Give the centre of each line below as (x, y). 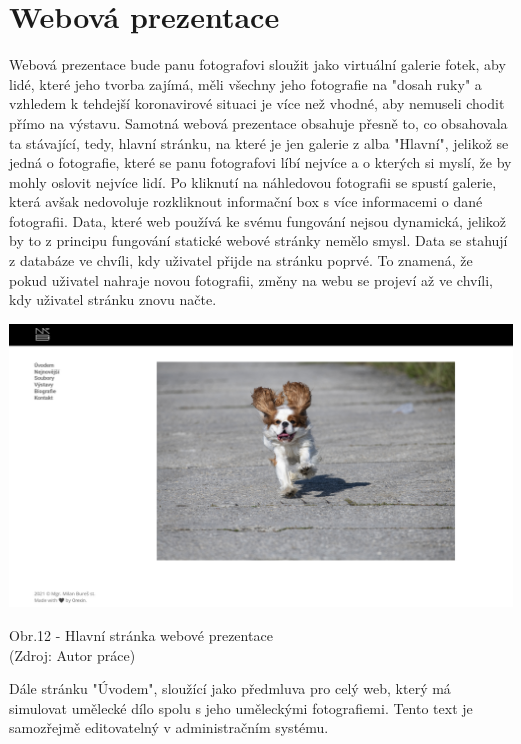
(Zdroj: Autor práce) (72, 654)
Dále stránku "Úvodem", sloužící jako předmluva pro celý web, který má (230, 688)
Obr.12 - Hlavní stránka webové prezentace (141, 634)
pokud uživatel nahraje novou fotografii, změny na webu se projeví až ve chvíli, (251, 279)
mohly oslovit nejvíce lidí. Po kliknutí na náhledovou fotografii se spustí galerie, (253, 181)
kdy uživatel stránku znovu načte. (113, 299)
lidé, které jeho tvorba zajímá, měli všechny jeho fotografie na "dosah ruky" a (245, 83)
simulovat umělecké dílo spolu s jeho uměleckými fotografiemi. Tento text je (241, 707)
